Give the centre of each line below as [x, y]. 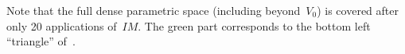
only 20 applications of [62, 25]
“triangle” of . [41, 41]
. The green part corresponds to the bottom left [254, 25]
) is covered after [358, 10]
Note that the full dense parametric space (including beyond [154, 10]
